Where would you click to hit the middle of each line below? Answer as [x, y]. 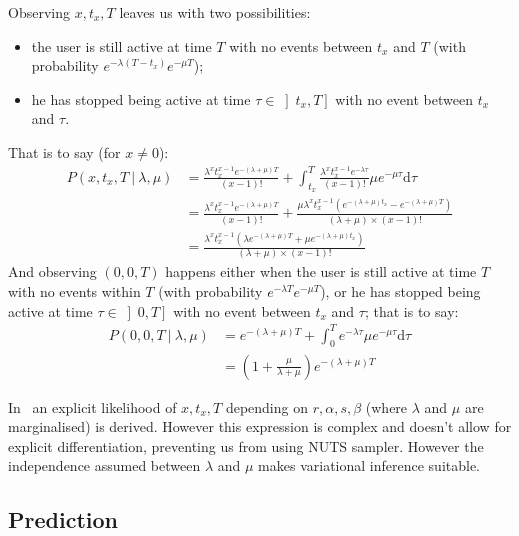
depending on [266, 406]
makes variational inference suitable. [369, 465]
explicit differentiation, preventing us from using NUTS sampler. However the [246, 445]
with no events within [74, 290]
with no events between [301, 45]
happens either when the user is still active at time [321, 271]
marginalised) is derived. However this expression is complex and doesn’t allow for [260, 426]
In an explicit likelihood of [92, 406]
